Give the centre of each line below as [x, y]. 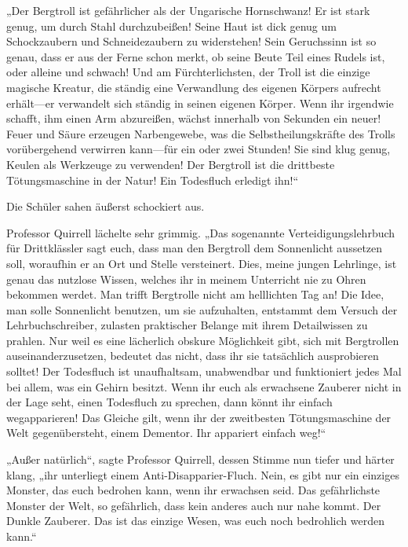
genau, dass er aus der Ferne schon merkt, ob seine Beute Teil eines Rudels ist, [196, 56]
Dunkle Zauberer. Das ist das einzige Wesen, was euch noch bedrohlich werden [195, 521]
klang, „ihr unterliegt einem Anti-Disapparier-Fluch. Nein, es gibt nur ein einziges [203, 474]
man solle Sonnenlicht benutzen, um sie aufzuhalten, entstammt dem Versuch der [202, 309]
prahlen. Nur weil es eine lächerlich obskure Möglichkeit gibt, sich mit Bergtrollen [203, 340]
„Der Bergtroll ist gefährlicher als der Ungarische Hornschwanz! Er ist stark [188, 10]
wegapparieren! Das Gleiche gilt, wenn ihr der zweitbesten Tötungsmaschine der [199, 417]
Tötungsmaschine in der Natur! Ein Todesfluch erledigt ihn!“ [153, 180]
